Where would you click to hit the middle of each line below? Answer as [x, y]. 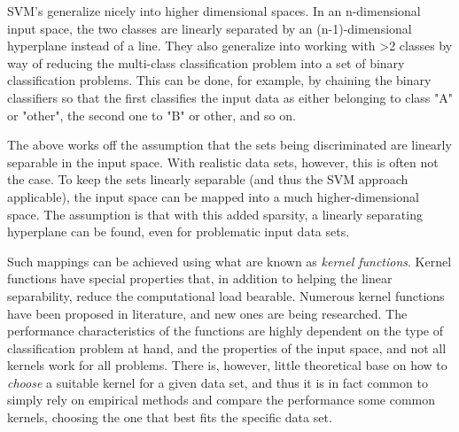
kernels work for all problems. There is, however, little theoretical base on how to [227, 365]
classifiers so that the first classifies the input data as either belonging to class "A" [230, 97]
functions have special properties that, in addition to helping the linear [200, 278]
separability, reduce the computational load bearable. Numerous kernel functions [226, 295]
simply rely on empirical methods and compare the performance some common [221, 400]
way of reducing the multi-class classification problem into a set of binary [206, 62]
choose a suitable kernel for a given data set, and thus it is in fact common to [218, 382]
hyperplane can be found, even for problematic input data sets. [179, 231]
